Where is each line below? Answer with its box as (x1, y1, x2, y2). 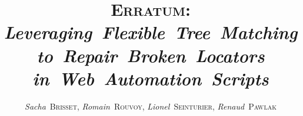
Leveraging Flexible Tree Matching (4, 20, 298, 45)
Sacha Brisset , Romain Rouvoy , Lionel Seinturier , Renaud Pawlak (25, 100, 277, 112)
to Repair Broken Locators (36, 43, 265, 67)
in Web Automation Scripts (32, 66, 269, 90)
